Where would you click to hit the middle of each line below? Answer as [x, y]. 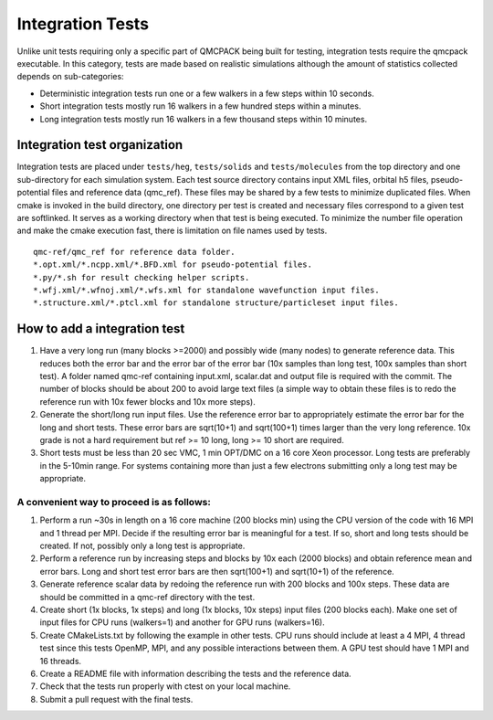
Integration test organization [100, 145]
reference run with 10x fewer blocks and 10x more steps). [147, 401]
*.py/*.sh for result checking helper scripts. [142, 277]
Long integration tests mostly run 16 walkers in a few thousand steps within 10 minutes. [204, 119]
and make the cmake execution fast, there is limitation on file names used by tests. [172, 231]
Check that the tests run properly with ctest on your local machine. [165, 686]
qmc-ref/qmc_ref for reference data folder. [135, 252]
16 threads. [61, 661]
